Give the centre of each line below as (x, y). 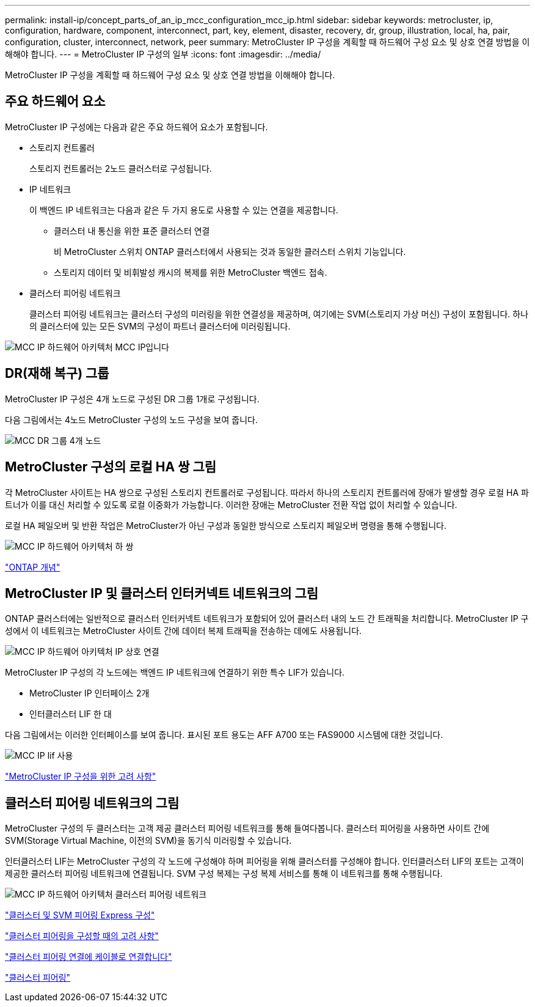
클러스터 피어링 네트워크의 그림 (92, 803)
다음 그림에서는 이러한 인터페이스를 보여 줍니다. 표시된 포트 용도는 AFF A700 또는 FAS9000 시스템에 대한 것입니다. (224, 735)
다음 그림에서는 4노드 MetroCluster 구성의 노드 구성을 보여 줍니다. (131, 419)
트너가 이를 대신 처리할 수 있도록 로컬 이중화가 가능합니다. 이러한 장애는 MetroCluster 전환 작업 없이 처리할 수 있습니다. (231, 504)
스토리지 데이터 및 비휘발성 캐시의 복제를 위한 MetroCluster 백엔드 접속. (191, 272)
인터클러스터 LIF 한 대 (71, 714)
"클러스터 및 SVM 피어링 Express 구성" (80, 915)
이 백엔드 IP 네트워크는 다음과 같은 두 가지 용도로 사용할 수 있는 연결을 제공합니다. (184, 210)
